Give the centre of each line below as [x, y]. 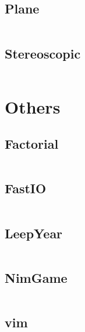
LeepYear [34, 233]
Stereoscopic [43, 53]
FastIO [26, 188]
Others [33, 106]
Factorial [32, 144]
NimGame [36, 277]
